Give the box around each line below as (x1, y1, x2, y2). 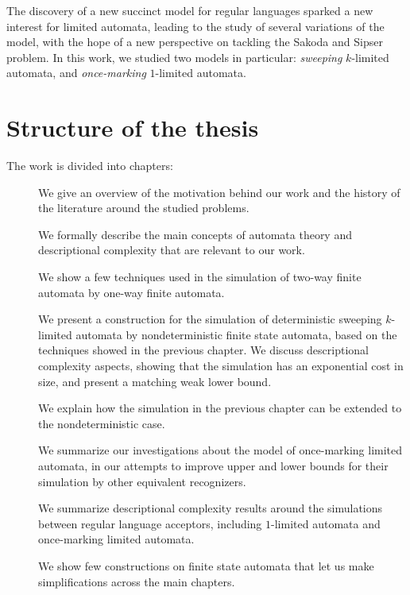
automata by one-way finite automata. (38, 284, 225, 300)
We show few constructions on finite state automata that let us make (38, 557, 374, 574)
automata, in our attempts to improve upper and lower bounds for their (38, 458, 389, 473)
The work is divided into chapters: (6, 157, 173, 174)
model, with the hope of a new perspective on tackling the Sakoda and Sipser (6, 33, 383, 50)
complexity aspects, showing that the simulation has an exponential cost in (38, 357, 404, 374)
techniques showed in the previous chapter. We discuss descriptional (38, 342, 369, 358)
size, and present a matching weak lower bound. (38, 373, 272, 389)
